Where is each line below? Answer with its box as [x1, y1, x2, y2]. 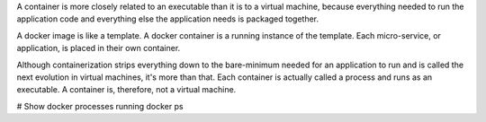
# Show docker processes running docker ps [16, 100, 184, 111]
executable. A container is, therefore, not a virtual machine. [16, 84, 237, 95]
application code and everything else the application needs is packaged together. [16, 13, 319, 24]
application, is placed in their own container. [16, 43, 181, 54]
